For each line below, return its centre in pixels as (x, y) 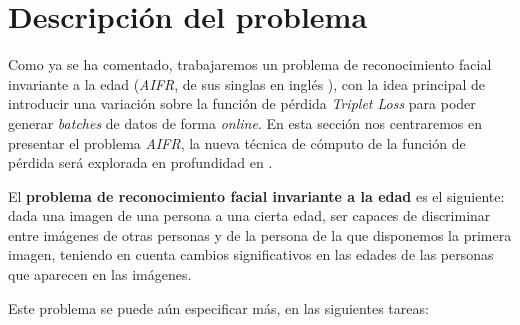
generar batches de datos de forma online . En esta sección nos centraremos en (245, 122)
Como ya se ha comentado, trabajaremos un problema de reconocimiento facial (250, 64)
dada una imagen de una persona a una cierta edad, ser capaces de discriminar (249, 215)
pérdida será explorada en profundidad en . (140, 162)
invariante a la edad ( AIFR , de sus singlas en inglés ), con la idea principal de (247, 83)
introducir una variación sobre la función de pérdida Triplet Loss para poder (242, 103)
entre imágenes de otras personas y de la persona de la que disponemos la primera (260, 234)
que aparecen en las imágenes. (100, 274)
